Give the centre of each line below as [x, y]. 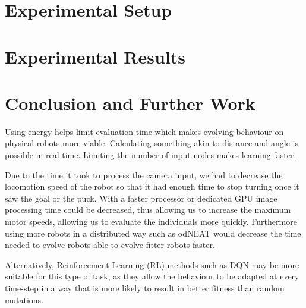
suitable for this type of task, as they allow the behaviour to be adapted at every [152, 276]
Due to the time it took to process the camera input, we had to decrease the [144, 175]
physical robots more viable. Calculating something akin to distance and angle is [152, 143]
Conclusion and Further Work [130, 103]
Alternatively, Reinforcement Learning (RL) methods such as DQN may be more [152, 264]
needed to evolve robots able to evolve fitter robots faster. [110, 245]
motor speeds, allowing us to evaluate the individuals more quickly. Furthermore [151, 221]
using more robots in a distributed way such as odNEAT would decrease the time [153, 233]
